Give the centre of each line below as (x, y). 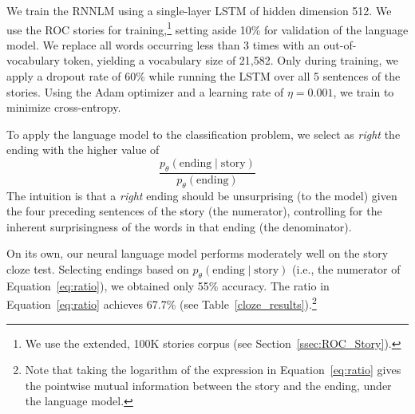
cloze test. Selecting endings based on (98, 269)
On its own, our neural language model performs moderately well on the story (198, 253)
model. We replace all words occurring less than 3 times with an (163, 44)
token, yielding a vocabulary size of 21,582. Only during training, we (231, 60)
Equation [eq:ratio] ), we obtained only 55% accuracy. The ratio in (168, 285)
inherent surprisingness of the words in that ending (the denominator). (179, 226)
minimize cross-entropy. (64, 107)
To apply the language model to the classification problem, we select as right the (204, 134)
